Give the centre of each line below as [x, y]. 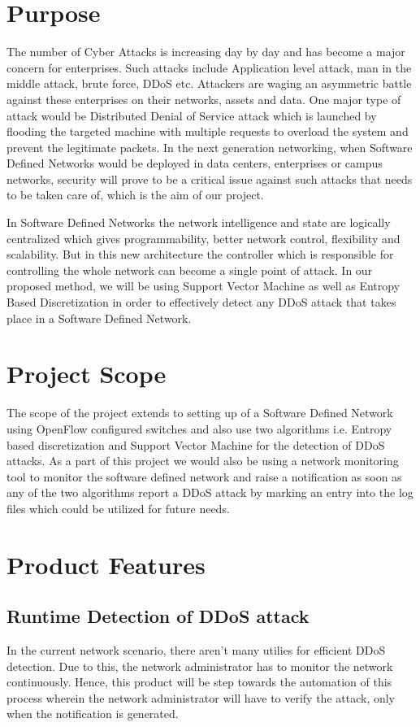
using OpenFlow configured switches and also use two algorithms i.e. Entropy [199, 428]
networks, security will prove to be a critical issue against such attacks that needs [210, 178]
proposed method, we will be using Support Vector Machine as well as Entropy [204, 286]
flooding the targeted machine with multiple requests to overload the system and [208, 131]
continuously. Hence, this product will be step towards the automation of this [199, 682]
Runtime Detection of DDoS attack [158, 616]
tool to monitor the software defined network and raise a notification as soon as [204, 476]
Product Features [106, 564]
